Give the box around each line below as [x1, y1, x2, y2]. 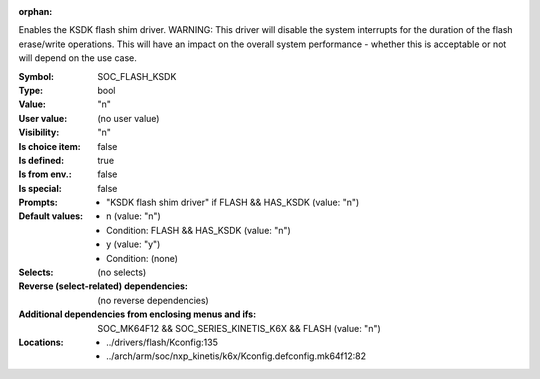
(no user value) [97, 112, 160, 124]
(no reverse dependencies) [97, 294, 209, 306]
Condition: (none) [106, 252, 179, 264]
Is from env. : [18, 168, 72, 180]
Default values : [18, 210, 84, 222]
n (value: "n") [106, 210, 162, 222]
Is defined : [18, 154, 65, 166]
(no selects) [97, 266, 147, 279]
